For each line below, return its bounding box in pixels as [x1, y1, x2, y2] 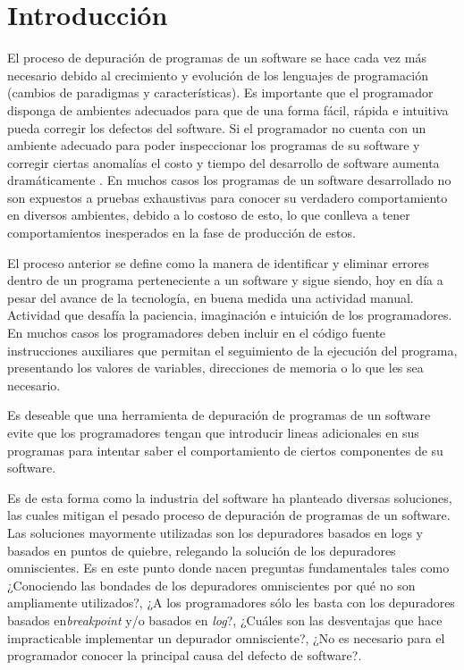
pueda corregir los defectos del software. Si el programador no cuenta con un [7, 118, 426, 137]
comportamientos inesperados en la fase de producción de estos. [7, 223, 356, 242]
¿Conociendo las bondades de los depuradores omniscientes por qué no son [7, 575, 416, 594]
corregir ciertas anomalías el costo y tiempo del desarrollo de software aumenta [7, 153, 440, 172]
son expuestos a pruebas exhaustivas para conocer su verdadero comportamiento [7, 188, 448, 206]
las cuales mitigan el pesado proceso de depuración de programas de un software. [7, 506, 451, 524]
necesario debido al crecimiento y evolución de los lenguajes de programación [7, 65, 428, 84]
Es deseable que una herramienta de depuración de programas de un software [7, 406, 431, 424]
